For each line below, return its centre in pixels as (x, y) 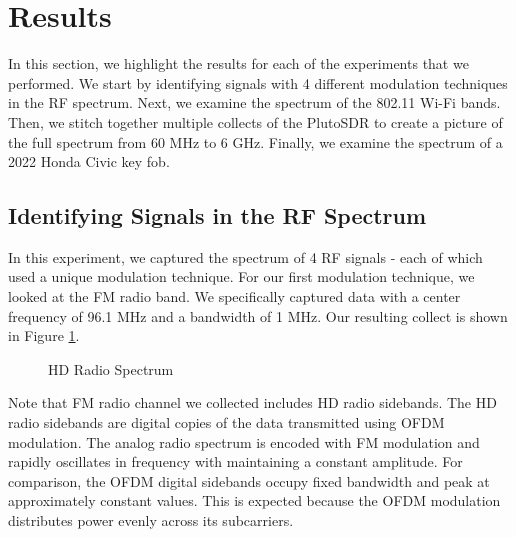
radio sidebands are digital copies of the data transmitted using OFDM (226, 422)
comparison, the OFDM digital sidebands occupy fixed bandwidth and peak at (249, 480)
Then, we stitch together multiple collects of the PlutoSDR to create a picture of (255, 121)
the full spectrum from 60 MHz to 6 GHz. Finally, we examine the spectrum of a (255, 141)
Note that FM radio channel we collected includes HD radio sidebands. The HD (252, 402)
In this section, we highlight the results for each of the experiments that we (238, 63)
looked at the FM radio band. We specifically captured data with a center (234, 296)
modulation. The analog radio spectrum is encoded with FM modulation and (244, 441)
